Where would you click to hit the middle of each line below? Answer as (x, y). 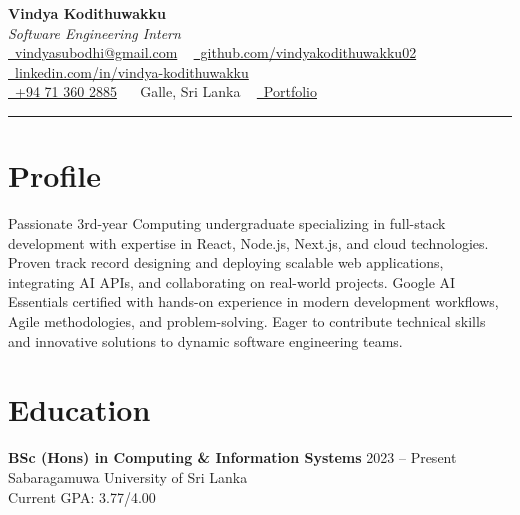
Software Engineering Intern (94, 32)
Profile (54, 175)
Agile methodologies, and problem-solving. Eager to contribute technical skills (247, 321)
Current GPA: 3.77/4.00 (82, 496)
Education (79, 409)
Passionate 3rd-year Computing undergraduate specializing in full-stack (227, 223)
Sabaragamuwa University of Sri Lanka (128, 476)
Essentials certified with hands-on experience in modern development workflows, (253, 301)
